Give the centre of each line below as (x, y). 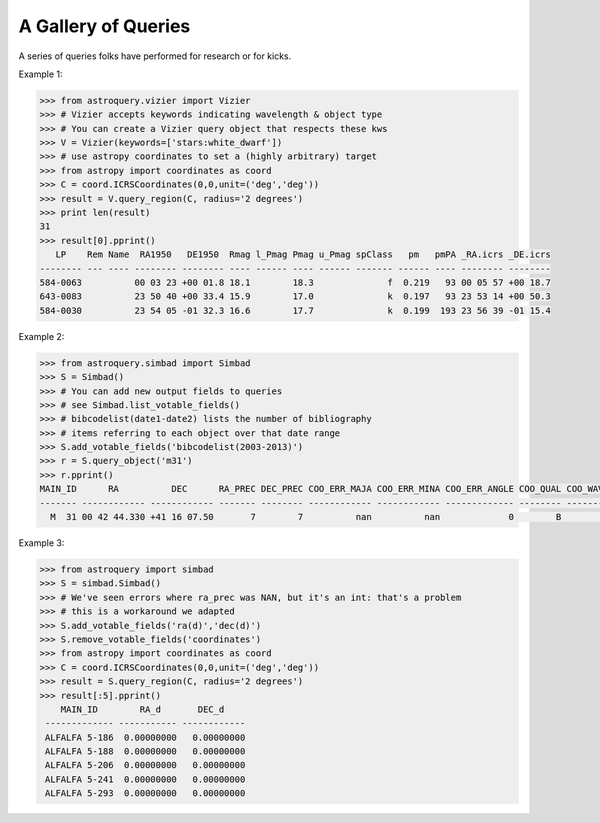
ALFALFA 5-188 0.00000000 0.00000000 (145, 751)
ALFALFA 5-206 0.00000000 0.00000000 (145, 765)
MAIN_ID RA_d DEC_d (142, 709)
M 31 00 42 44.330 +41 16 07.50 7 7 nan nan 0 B (306, 517)
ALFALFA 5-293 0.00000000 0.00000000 (145, 793)
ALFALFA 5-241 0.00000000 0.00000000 (145, 779)
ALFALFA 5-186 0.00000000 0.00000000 (145, 737)
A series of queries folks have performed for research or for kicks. (155, 56)
